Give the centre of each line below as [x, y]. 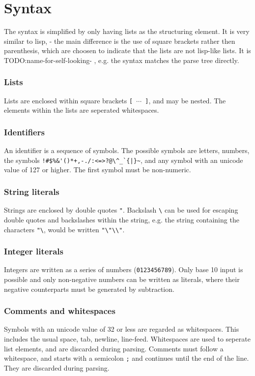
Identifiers [24, 132]
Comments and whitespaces [60, 311]
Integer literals [34, 251]
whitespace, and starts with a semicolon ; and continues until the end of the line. [127, 358]
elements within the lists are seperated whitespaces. [82, 110]
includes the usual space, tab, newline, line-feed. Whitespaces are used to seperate [127, 339]
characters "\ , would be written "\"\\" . [64, 229]
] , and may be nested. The [185, 100]
